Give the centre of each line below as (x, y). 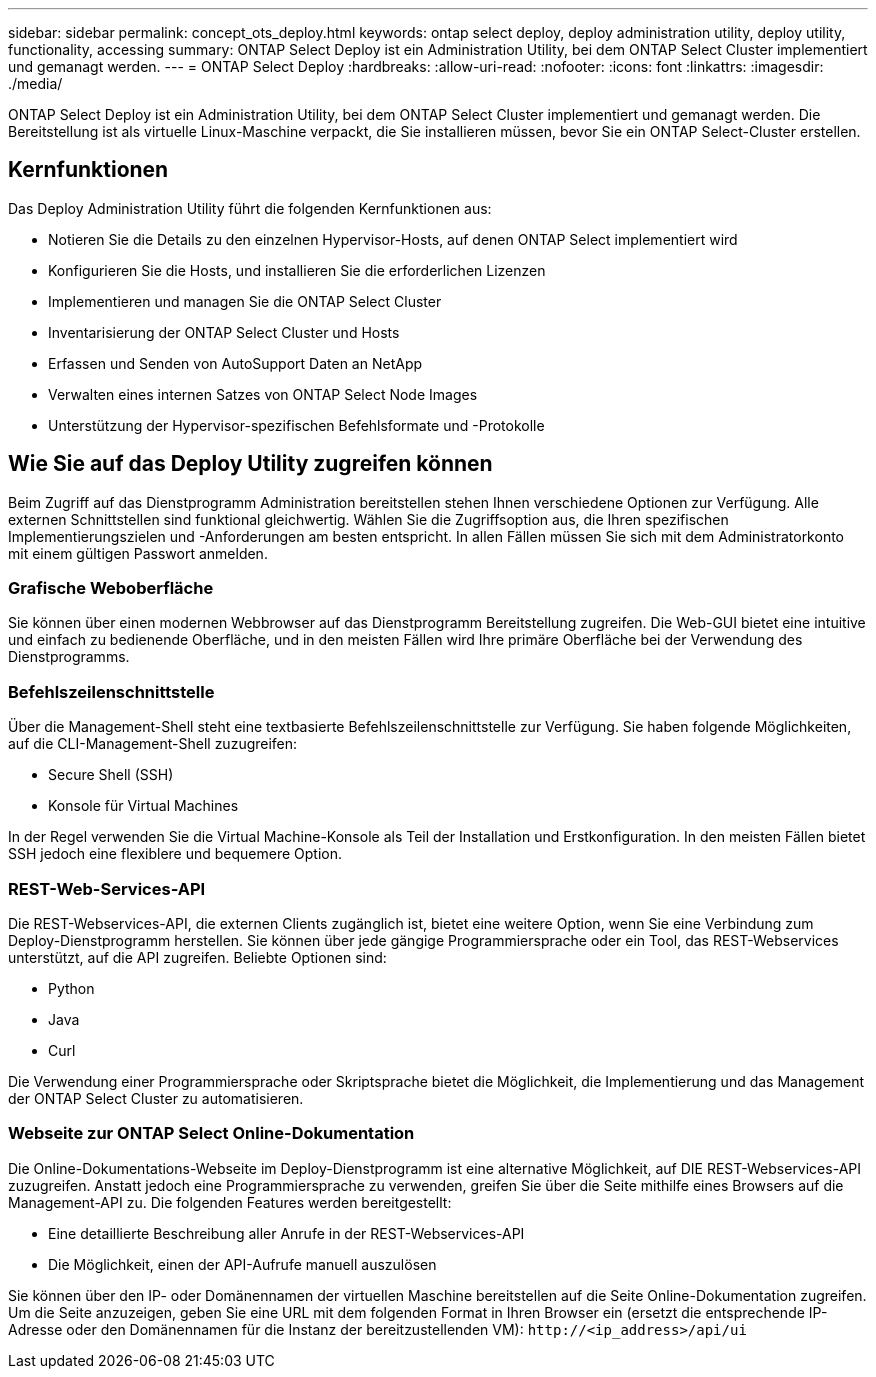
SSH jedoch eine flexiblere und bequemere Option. (175, 854)
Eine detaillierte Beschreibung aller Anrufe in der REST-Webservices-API (286, 1233)
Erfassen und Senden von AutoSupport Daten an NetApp (235, 363)
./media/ (35, 83)
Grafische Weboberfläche (111, 588)
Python (71, 988)
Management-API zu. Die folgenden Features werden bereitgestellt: (230, 1202)
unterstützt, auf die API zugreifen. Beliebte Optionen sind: (197, 957)
